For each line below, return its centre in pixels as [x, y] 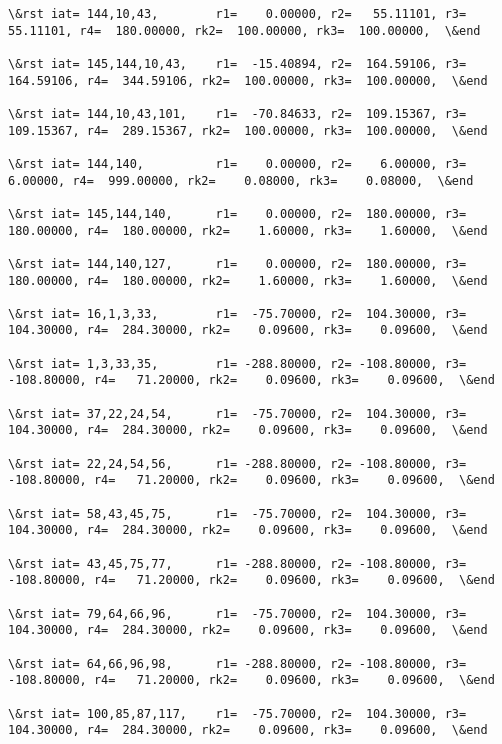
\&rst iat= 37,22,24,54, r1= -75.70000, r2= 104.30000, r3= [237, 413]
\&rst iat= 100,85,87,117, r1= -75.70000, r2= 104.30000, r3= [237, 713]
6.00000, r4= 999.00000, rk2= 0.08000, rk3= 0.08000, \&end [241, 180]
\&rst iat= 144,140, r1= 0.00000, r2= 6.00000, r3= [237, 163]
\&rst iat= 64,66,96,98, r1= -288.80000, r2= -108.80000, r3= [237, 663]
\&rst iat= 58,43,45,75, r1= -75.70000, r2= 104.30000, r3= [237, 513]
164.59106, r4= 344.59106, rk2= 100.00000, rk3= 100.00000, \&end [248, 80]
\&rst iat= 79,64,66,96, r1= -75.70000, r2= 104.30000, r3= [237, 613]
